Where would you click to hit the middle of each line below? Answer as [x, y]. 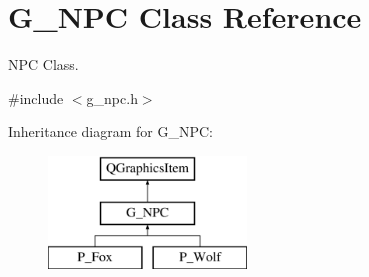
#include [36, 97]
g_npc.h [112, 97]
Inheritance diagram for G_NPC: [110, 131]
